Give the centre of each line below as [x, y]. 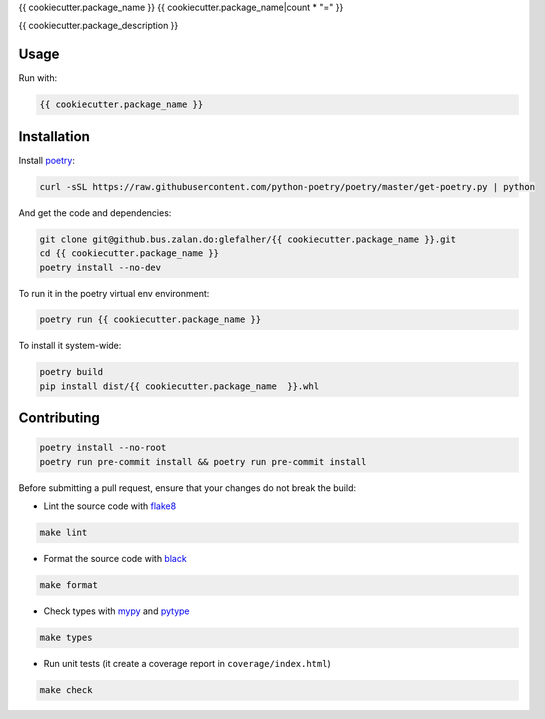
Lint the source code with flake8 [110, 506]
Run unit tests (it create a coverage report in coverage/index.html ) [187, 664]
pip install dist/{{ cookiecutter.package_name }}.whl [179, 386]
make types [66, 638]
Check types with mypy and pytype [116, 611]
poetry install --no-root [103, 448]
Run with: [38, 78]
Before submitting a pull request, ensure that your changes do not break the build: [187, 487]
